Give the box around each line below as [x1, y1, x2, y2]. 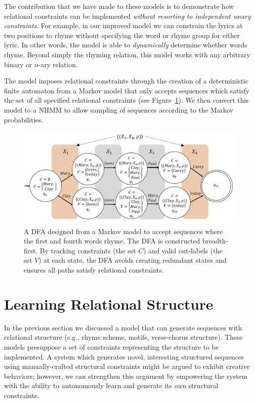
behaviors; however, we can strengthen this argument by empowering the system [4, 370, 248, 381]
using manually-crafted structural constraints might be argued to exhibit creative [4, 361, 250, 371]
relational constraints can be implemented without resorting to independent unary [4, 10, 251, 21]
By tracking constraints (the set [40, 245, 136, 255]
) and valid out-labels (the [143, 245, 223, 255]
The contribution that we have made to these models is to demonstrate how [4, 1, 234, 11]
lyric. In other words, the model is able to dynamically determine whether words [4, 40, 247, 50]
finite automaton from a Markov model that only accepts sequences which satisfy [4, 85, 250, 95]
